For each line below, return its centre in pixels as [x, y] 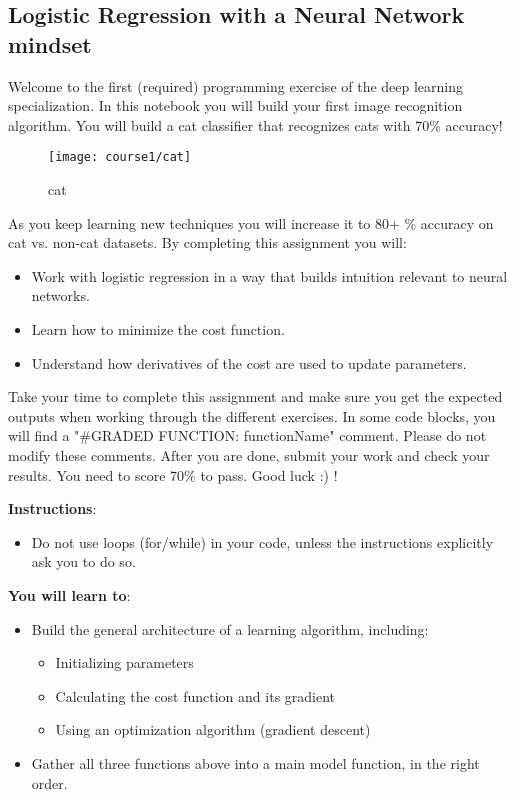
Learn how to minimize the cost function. [158, 329]
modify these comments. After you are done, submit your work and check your [249, 454]
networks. [60, 295]
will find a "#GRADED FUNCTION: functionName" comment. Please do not [247, 435]
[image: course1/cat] [120, 157]
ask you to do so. [83, 561]
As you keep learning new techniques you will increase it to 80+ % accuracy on [251, 222]
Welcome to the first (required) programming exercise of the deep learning [236, 85]
